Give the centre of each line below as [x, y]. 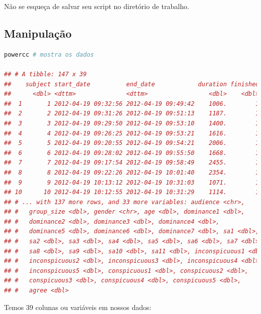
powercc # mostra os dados [49, 54]
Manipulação [38, 33]
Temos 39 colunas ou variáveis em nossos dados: [78, 307]
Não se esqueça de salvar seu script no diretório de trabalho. [97, 6]
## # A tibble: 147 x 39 [45, 74]
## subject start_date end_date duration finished [132, 84]
